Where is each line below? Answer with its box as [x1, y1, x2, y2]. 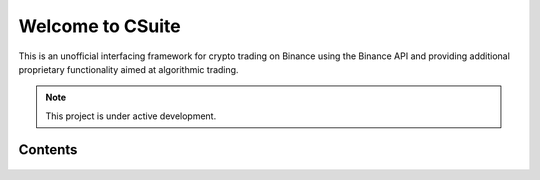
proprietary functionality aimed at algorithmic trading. [18, 63, 239, 75]
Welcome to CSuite [18, 15, 181, 37]
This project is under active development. [45, 110, 217, 122]
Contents [18, 141, 78, 158]
